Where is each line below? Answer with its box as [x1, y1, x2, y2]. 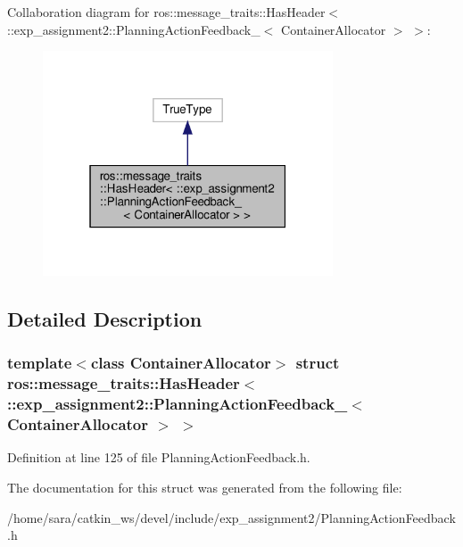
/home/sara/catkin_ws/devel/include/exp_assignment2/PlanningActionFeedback [7, 508, 456, 526]
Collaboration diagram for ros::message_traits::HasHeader [7, 3, 326, 21]
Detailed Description [7, 304, 203, 332]
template [7, 352, 72, 374]
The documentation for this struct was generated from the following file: [7, 477, 402, 496]
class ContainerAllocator [90, 352, 271, 374]
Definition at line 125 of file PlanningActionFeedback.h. [7, 448, 310, 467]
